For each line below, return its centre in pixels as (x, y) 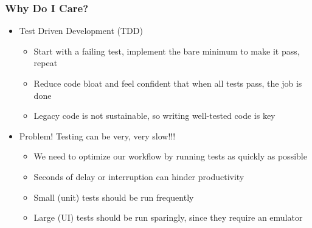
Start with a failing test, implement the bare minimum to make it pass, (167, 51)
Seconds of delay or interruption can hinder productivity (139, 176)
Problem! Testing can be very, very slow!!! (97, 136)
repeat (46, 63)
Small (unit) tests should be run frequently (114, 197)
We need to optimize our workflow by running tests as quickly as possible (170, 156)
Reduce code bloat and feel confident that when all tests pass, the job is (168, 83)
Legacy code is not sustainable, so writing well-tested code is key (154, 116)
